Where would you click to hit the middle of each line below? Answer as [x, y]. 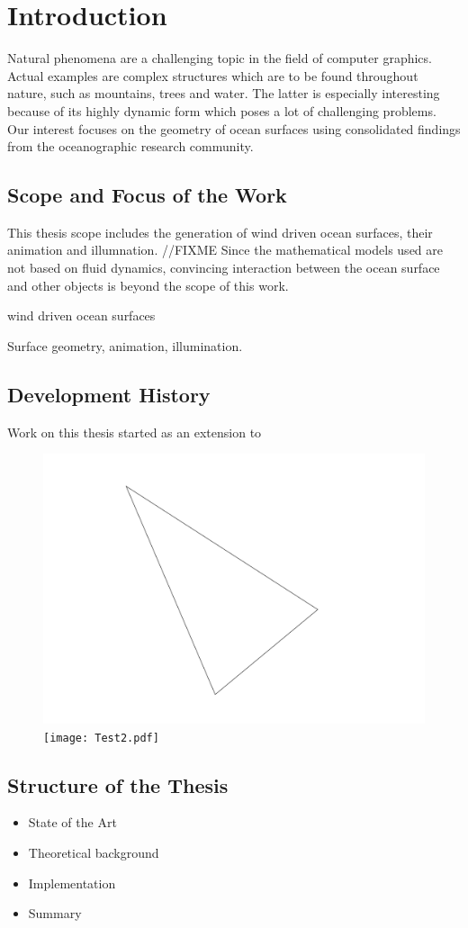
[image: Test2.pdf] [101, 738]
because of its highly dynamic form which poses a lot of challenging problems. [222, 110]
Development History [109, 394]
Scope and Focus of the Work [147, 195]
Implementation [72, 883]
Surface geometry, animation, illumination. [125, 345]
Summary [55, 913]
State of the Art [72, 822]
